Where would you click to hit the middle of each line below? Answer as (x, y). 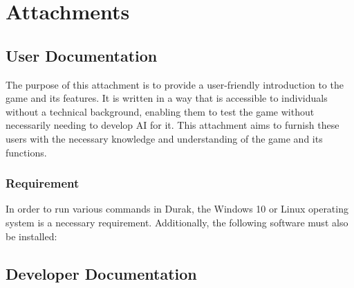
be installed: (31, 236)
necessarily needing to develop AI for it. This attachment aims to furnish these (173, 125)
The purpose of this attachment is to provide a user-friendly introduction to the (175, 84)
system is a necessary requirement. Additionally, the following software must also (177, 222)
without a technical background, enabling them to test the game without (160, 111)
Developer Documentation (101, 273)
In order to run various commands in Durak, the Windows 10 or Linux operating (177, 209)
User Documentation (82, 55)
